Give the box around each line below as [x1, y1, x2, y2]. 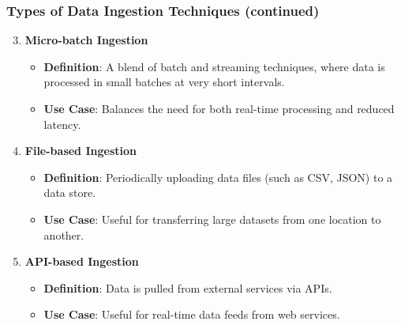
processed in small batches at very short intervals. [43, 74, 285, 90]
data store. [43, 184, 96, 201]
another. [43, 226, 84, 243]
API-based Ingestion [24, 253, 139, 270]
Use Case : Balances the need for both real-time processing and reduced [43, 100, 395, 116]
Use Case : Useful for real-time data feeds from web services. [43, 306, 340, 323]
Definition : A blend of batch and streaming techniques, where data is [43, 58, 385, 74]
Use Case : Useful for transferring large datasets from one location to [43, 210, 381, 227]
